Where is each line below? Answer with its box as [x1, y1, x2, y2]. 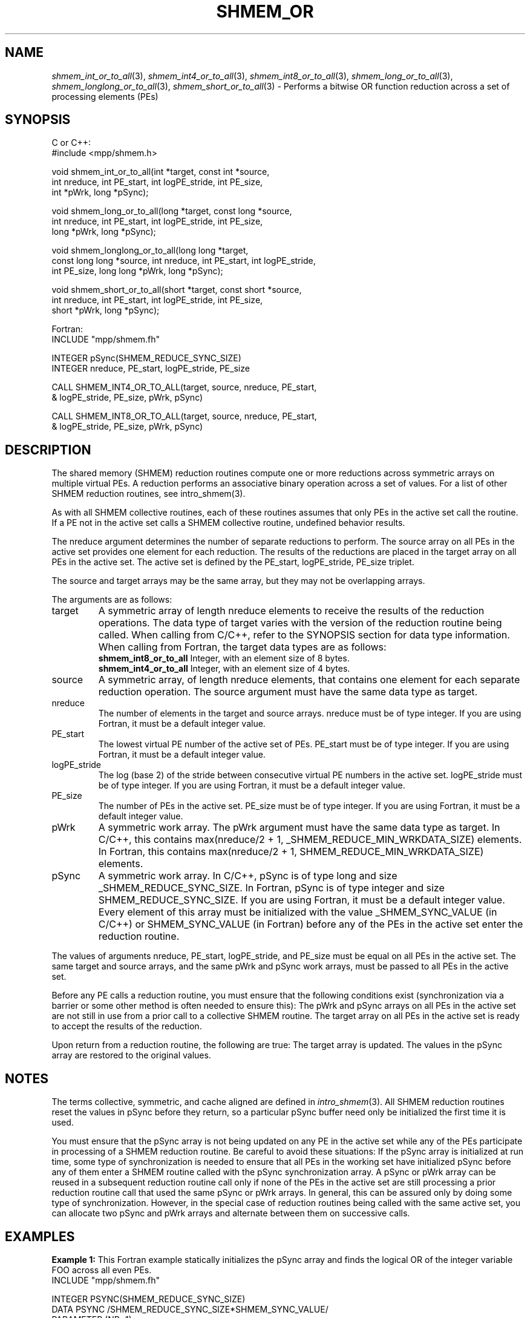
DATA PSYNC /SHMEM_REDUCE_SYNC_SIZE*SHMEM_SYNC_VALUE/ [51, 1303, 329, 1314]
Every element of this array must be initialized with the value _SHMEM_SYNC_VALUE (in [98, 906, 497, 919]
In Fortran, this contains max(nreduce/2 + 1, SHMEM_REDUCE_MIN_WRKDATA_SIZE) [98, 845, 484, 858]
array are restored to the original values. [51, 1050, 211, 1061]
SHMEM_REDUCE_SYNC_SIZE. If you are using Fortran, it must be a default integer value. [98, 894, 505, 907]
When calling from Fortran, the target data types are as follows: [98, 641, 387, 654]
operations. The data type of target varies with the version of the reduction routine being [98, 617, 502, 629]
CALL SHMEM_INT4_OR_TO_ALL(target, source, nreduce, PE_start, [51, 382, 317, 393]
